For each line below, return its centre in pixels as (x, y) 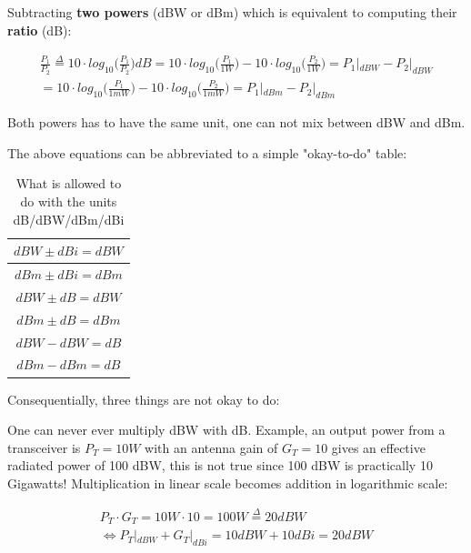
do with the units (69, 201)
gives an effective (378, 447)
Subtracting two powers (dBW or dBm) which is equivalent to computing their (232, 12)
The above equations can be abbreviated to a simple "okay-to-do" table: (207, 152)
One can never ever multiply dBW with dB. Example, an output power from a (226, 430)
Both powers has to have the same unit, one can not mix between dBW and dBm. (236, 122)
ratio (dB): (40, 30)
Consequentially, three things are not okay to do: (144, 399)
